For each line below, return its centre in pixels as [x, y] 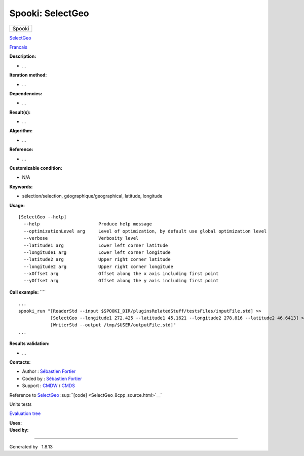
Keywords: [21, 186]
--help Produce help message [88, 224]
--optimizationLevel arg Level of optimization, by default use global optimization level [145, 231]
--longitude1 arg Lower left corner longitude [97, 252]
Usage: [17, 205]
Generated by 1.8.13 [31, 446]
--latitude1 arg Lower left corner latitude [96, 245]
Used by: [19, 430]
